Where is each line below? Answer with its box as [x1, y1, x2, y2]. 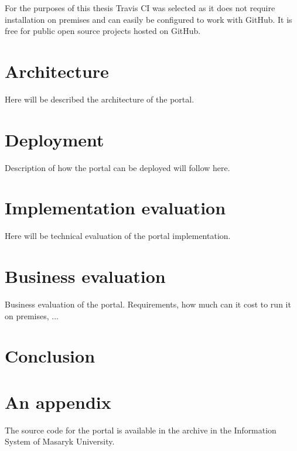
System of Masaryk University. [5, 435, 115, 447]
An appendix [5, 389, 111, 414]
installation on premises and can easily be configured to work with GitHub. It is [5, 13, 292, 25]
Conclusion [5, 344, 95, 368]
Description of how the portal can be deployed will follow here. [5, 161, 230, 173]
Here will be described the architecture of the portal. [5, 93, 194, 105]
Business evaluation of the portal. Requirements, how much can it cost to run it [5, 298, 291, 310]
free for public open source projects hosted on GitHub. [5, 25, 201, 37]
